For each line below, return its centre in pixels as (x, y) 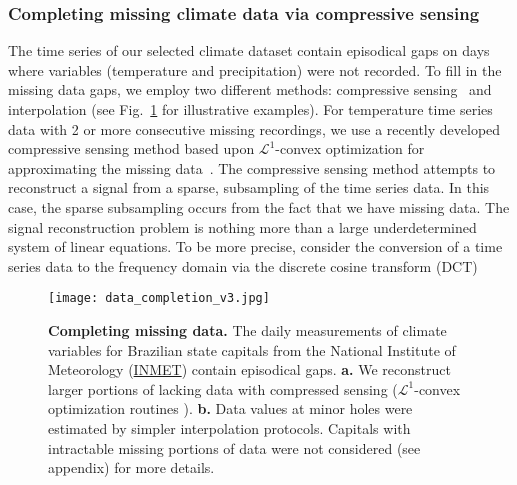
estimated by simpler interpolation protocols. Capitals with (229, 427)
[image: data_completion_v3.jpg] (159, 298)
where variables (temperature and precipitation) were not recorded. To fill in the (255, 69)
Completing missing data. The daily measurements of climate (247, 330)
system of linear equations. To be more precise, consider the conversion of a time (255, 246)
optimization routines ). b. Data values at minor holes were (230, 408)
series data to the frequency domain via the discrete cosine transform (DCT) (243, 265)
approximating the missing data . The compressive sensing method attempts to (252, 167)
